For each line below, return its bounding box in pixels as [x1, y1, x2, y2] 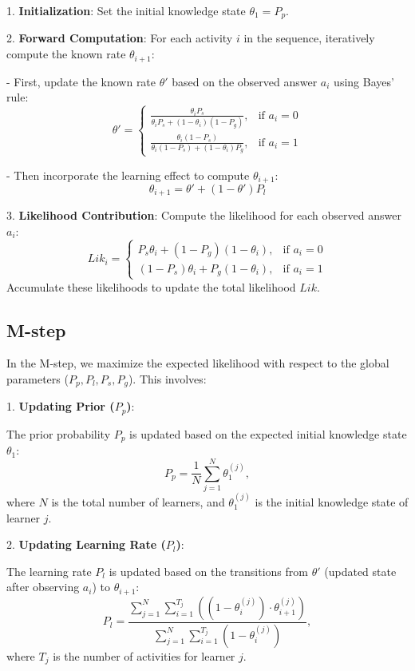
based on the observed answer [172, 73, 318, 89]
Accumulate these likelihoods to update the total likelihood [6, 278, 296, 295]
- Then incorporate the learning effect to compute [6, 166, 250, 183]
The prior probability [6, 425, 111, 442]
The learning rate [6, 562, 92, 579]
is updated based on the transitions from [109, 562, 308, 579]
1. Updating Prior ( [6, 398, 115, 415]
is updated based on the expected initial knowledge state [129, 425, 407, 442]
